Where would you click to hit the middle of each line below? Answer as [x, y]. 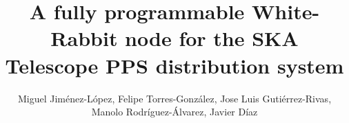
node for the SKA [212, 38]
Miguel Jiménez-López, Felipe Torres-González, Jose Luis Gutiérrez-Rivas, [174, 98]
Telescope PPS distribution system [174, 65]
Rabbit [84, 38]
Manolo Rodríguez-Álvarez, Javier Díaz [174, 112]
